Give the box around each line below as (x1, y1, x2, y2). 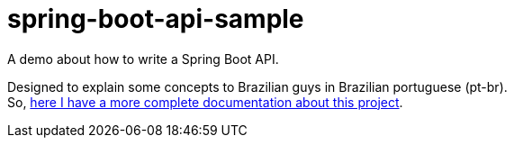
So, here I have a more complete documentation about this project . (7, 94, 403, 110)
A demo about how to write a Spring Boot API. (7, 50, 279, 67)
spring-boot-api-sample (7, 4, 304, 34)
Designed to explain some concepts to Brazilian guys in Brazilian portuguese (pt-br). (7, 78, 508, 95)
